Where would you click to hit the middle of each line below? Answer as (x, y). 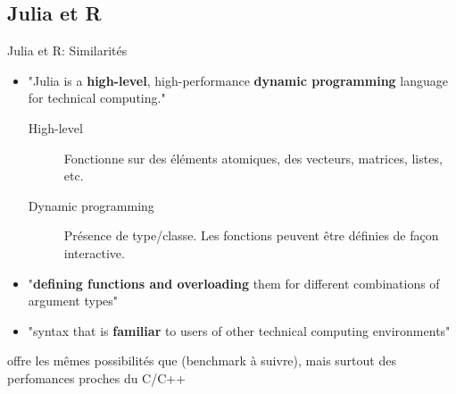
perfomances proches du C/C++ (97, 377)
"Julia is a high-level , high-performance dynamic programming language (238, 80)
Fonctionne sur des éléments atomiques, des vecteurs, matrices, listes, (253, 158)
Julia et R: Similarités (67, 50)
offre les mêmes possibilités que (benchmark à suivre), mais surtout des (202, 360)
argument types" (73, 301)
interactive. (94, 252)
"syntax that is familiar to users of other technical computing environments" (239, 330)
